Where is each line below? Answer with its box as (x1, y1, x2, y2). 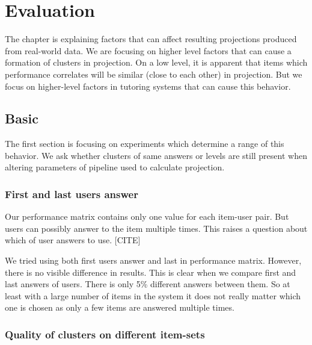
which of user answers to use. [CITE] (5, 234, 141, 246)
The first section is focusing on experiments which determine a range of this (5, 137, 284, 150)
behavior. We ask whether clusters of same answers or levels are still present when (5, 149, 307, 161)
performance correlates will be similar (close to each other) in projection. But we (5, 67, 302, 80)
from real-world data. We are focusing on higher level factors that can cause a (5, 44, 292, 57)
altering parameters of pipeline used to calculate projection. (5, 161, 225, 173)
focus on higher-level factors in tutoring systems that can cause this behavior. (5, 79, 291, 92)
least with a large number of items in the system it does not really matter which (5, 289, 301, 302)
